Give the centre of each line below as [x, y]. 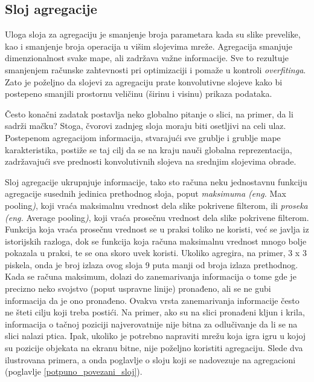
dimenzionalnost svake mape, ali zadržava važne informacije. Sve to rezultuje [147, 58]
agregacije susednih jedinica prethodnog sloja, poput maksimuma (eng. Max [146, 193]
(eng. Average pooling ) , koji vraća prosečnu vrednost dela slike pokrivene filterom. [157, 217]
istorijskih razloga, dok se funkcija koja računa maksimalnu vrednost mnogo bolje [156, 241]
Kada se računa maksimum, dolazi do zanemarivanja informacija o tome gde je [151, 276]
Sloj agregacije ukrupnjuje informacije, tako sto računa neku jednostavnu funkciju [156, 181]
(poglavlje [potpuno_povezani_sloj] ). [74, 371]
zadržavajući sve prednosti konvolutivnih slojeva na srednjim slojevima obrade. [151, 161]
